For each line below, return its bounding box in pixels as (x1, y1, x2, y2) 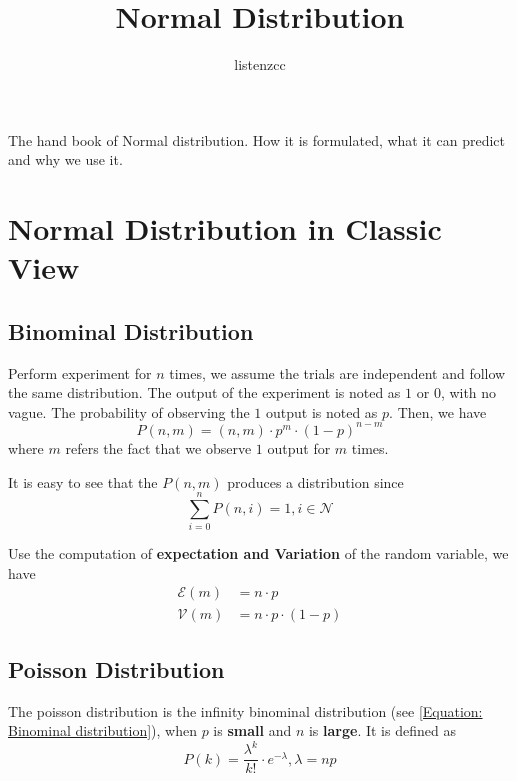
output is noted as (266, 401, 378, 422)
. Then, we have (389, 401, 487, 422)
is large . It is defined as (308, 720, 456, 741)
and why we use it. (8, 149, 123, 170)
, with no (440, 382, 497, 403)
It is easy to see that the (8, 471, 158, 492)
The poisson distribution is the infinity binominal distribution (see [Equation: (8, 700, 483, 721)
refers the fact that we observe (65, 437, 252, 458)
